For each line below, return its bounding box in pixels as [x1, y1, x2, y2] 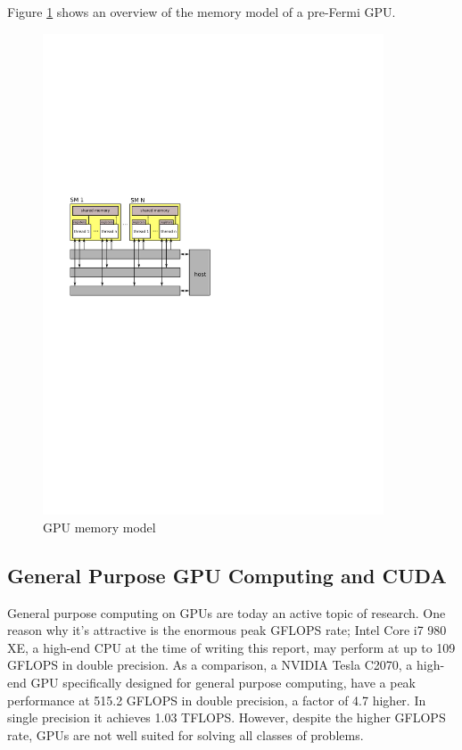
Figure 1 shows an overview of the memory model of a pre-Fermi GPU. [7, 3, 396, 21]
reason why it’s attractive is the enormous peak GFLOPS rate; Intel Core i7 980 [7, 621, 447, 639]
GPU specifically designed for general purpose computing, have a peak [30, 673, 416, 692]
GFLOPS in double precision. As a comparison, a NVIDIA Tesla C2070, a [7, 655, 413, 674]
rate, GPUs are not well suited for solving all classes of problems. [7, 725, 364, 744]
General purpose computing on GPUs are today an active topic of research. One [7, 603, 446, 622]
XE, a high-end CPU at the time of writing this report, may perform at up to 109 [7, 638, 456, 656]
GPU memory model [43, 517, 156, 536]
